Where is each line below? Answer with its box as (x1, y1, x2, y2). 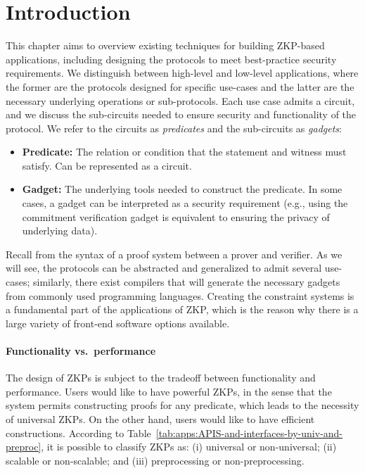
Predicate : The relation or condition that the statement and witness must (22, 144, 347, 159)
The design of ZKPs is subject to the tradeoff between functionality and (6, 370, 316, 385)
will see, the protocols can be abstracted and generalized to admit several (6, 260, 322, 275)
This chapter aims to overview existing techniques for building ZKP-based (6, 38, 325, 53)
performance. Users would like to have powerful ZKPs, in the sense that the (6, 384, 332, 398)
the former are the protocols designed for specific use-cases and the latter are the (6, 79, 354, 94)
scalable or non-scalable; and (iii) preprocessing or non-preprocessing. (6, 453, 305, 467)
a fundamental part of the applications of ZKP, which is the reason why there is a (6, 302, 359, 317)
